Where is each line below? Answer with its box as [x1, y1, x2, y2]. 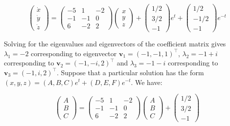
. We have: [131, 77, 162, 87]
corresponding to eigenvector [31, 48, 117, 58]
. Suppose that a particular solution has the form [56, 67, 204, 77]
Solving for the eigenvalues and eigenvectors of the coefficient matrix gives [4, 39, 226, 49]
